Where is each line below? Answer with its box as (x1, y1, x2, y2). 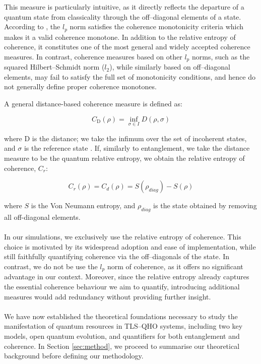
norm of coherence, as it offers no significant (107, 261, 243, 272)
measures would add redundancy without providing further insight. (4, 291, 211, 301)
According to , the (4, 21, 60, 32)
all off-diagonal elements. (4, 212, 81, 222)
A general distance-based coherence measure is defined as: (4, 98, 182, 109)
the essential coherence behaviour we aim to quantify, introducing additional (4, 281, 240, 292)
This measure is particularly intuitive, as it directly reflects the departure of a (4, 2, 244, 12)
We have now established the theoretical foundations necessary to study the (4, 311, 238, 321)
